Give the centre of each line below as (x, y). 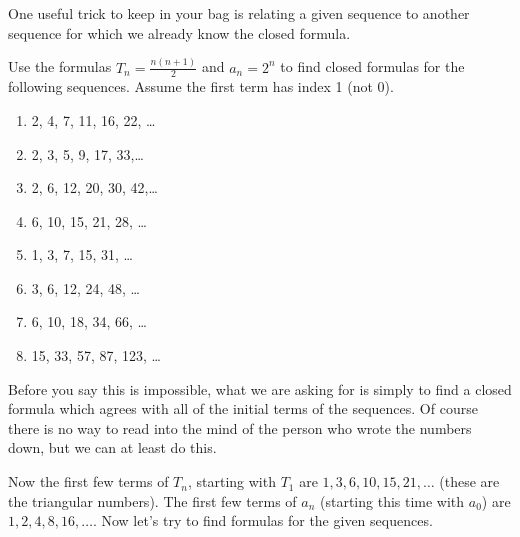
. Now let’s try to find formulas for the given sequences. (262, 520)
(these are (469, 481)
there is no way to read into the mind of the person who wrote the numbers (240, 427)
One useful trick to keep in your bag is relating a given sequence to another (239, 13)
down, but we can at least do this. (112, 447)
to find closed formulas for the (372, 66)
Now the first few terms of (88, 481)
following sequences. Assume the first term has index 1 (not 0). (201, 86)
